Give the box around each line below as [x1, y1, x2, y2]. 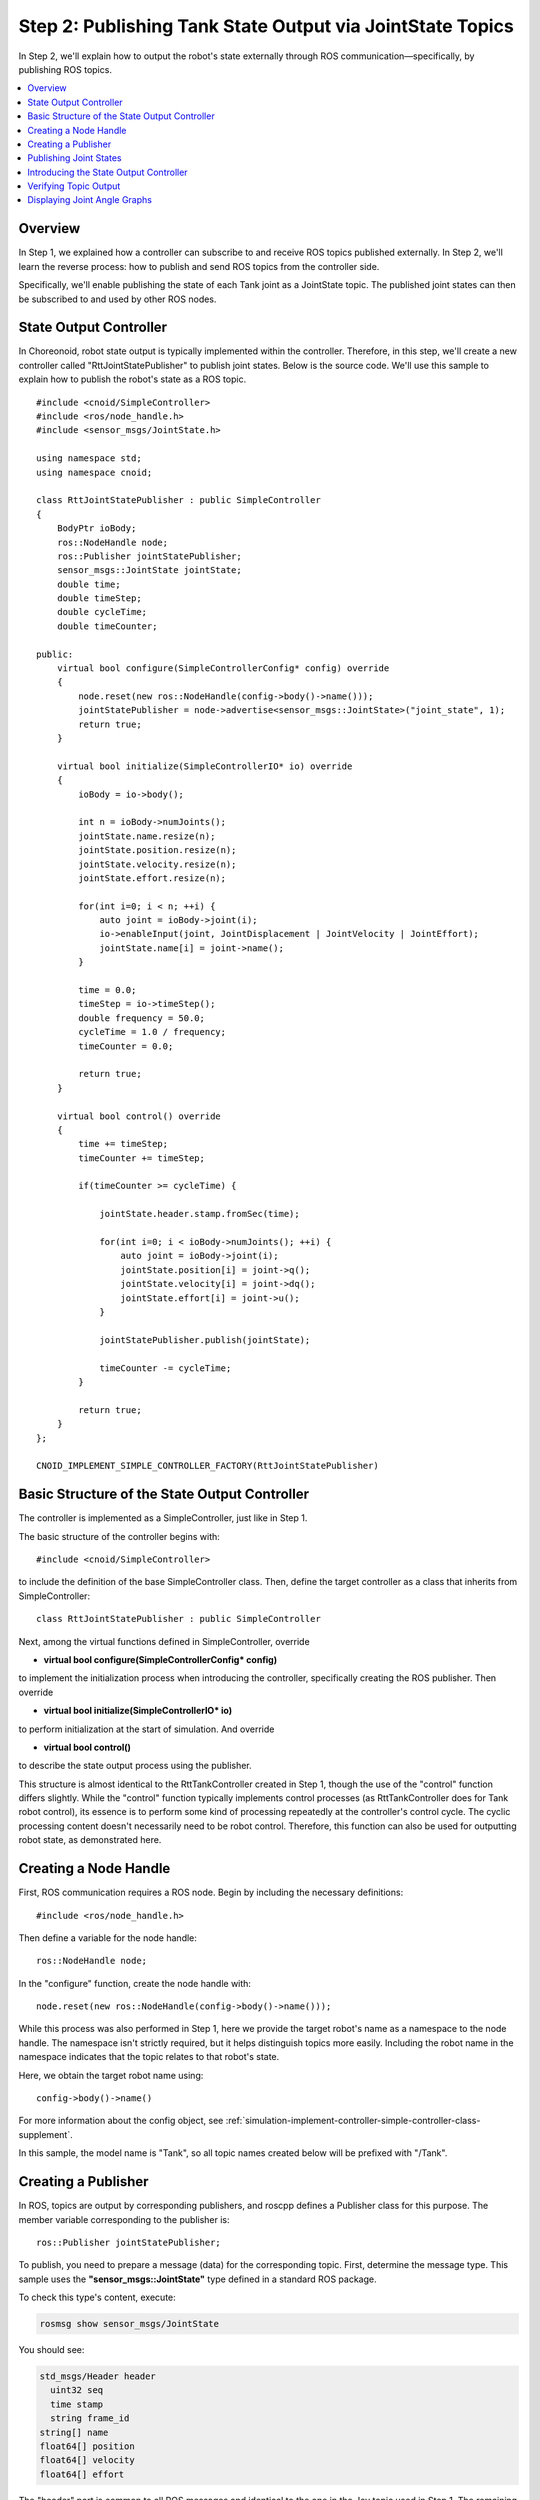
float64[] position [39, 2440, 135, 2452]
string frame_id [50, 2413, 130, 2424]
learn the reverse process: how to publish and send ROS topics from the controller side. [18, 260, 380, 272]
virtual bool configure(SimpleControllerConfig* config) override [56, 663, 390, 674]
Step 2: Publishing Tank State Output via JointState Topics [18, 15, 514, 37]
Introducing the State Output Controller [27, 166, 189, 178]
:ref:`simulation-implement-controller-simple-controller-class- [225, 2115, 481, 2127]
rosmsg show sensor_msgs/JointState [39, 2318, 220, 2330]
